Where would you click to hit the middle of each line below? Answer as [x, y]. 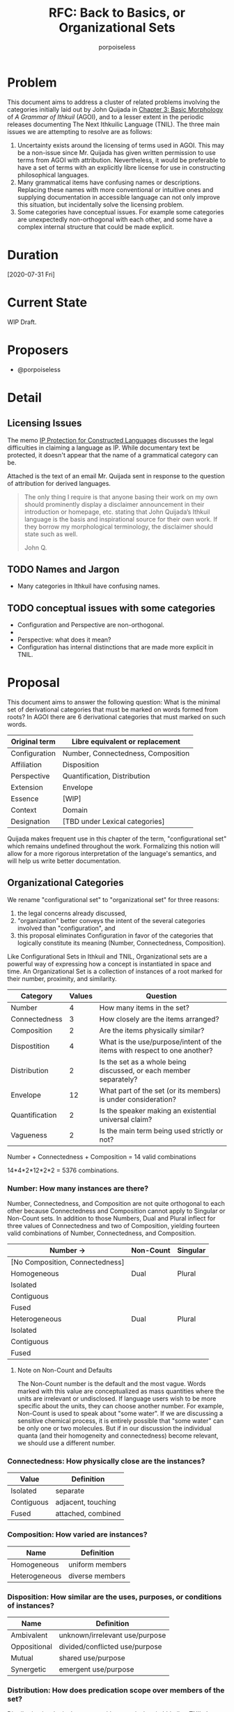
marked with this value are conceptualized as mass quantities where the [121, 1392]
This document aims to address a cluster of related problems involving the [114, 102]
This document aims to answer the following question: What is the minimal [114, 702]
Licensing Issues [45, 423]
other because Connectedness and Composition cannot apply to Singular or [116, 1211]
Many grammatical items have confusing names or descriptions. [109, 182]
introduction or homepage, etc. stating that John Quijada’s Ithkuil [117, 512]
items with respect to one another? [156, 1050]
